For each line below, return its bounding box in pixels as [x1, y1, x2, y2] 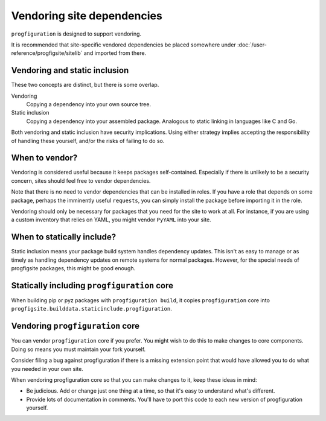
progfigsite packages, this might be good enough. [11, 265, 136, 272]
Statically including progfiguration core [11, 280, 173, 291]
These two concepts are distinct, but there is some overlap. [11, 81, 159, 89]
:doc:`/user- [237, 41, 267, 48]
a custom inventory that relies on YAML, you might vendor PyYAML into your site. [11, 216, 211, 223]
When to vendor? [11, 153, 78, 163]
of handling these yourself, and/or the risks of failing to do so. [11, 137, 165, 144]
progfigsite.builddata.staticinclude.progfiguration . [11, 305, 172, 312]
